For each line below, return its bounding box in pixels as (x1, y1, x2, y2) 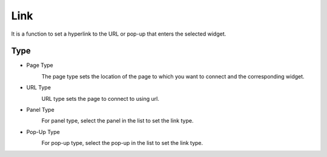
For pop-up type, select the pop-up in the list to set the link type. (41, 139, 203, 147)
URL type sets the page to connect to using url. (41, 95, 160, 102)
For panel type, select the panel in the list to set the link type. (41, 117, 194, 124)
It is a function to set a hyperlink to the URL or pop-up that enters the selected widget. (11, 30, 226, 37)
